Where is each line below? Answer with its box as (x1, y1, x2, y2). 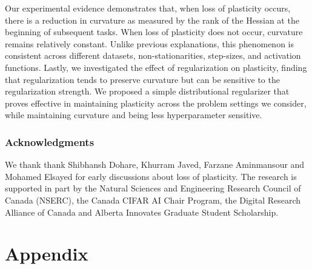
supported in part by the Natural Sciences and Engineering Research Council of (5, 182, 301, 194)
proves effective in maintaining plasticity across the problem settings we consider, (5, 96, 307, 109)
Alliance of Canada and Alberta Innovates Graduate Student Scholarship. (5, 205, 279, 218)
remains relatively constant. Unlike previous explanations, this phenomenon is (5, 37, 294, 50)
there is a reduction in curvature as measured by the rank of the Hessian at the (5, 13, 299, 26)
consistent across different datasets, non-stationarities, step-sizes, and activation (5, 49, 301, 62)
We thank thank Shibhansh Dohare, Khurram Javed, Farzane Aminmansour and (5, 158, 305, 171)
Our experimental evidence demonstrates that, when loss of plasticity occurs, (5, 2, 291, 14)
